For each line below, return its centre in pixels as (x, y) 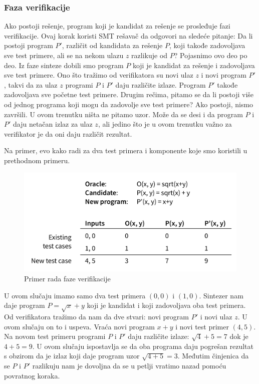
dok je (239, 336)
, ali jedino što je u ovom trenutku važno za (165, 124)
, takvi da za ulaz (31, 84)
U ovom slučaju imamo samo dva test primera (75, 295)
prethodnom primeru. (37, 160)
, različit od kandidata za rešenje (112, 45)
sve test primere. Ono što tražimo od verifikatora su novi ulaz (99, 75)
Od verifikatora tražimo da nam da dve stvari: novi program (96, 316)
